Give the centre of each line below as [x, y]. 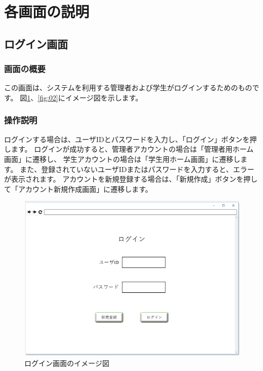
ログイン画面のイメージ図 [67, 363]
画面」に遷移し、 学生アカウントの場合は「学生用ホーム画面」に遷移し [122, 159]
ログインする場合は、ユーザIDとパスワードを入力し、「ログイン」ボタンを [127, 139]
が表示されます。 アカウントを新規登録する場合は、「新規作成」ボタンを [124, 179]
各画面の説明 [47, 11]
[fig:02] [48, 97]
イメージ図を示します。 [104, 97]
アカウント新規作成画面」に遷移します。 [85, 189]
